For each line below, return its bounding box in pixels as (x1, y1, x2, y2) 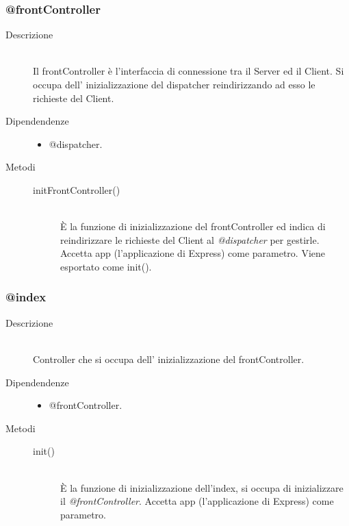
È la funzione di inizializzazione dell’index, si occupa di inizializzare (60, 480, 344, 494)
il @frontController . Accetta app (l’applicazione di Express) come (60, 494, 334, 508)
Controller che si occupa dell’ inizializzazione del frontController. (33, 351, 305, 366)
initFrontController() (33, 182, 120, 197)
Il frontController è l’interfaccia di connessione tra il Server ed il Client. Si (33, 64, 344, 78)
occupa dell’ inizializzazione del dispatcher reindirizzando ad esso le (33, 77, 315, 91)
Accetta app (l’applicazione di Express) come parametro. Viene (60, 246, 326, 260)
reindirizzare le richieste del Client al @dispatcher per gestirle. (60, 232, 320, 247)
